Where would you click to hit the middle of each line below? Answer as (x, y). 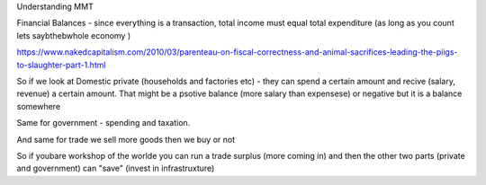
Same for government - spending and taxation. (103, 123)
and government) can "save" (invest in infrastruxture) (116, 168)
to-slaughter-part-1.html (61, 65)
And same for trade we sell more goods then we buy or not (126, 139)
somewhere (39, 106)
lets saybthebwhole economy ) (74, 35)
